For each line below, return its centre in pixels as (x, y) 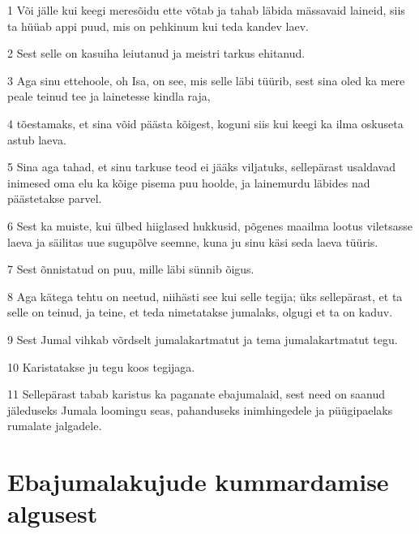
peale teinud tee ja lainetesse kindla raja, (109, 96)
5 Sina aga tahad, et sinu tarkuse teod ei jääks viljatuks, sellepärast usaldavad (201, 167)
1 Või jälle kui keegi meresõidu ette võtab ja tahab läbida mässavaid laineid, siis (206, 10)
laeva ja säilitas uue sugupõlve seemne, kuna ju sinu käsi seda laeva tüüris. (193, 241)
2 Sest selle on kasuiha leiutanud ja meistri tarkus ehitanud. (156, 53)
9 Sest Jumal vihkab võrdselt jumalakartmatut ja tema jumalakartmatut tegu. (203, 339)
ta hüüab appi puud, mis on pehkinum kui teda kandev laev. (158, 26)
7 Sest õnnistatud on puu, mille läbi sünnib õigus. (131, 269)
